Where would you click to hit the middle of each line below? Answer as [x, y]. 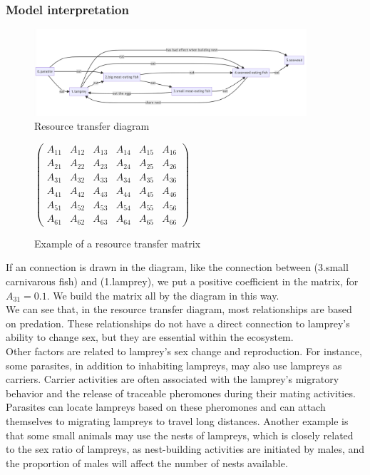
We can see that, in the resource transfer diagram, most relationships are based [179, 309]
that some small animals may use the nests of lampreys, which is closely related [180, 435]
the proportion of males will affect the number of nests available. [147, 463]
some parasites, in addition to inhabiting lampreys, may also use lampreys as [174, 365]
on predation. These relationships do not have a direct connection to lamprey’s [178, 323]
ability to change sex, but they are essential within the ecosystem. [150, 337]
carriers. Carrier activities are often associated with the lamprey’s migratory [173, 379]
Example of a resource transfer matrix [118, 243]
